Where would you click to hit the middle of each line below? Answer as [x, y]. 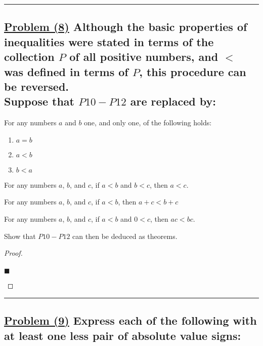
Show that [20, 236]
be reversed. [37, 86]
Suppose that [39, 101]
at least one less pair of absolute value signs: [123, 335]
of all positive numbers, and [144, 57]
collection [29, 57]
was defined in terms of [66, 71]
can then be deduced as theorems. [125, 236]
